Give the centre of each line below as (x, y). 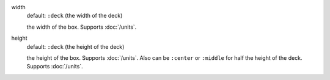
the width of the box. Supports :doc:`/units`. (82, 27)
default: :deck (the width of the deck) (75, 16)
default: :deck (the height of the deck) (75, 46)
